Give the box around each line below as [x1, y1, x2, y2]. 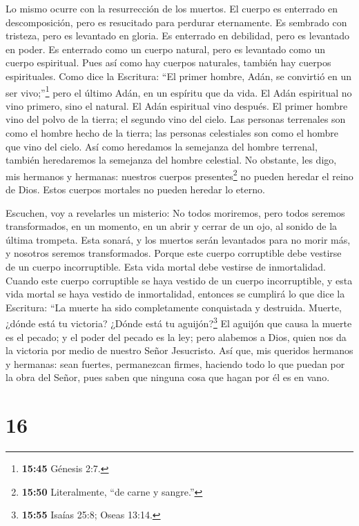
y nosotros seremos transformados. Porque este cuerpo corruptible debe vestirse [6, 246, 342, 260]
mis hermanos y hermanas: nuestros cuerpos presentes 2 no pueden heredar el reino [6, 166, 353, 183]
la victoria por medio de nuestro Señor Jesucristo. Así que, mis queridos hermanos [6, 343, 353, 358]
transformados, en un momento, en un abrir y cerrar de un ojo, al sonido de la [6, 219, 338, 233]
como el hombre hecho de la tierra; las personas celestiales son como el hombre [6, 126, 339, 139]
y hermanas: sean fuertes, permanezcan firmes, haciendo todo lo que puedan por [6, 356, 345, 371]
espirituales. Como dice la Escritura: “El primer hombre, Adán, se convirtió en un [6, 68, 352, 83]
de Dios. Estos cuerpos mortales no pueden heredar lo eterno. [6, 182, 265, 197]
